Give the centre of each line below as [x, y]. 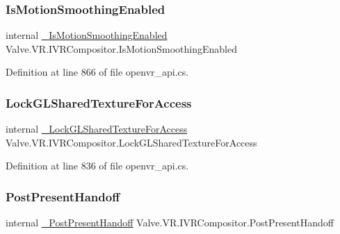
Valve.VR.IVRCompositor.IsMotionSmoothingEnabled [121, 48]
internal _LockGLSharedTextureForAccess [97, 129]
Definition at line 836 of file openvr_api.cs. [97, 166]
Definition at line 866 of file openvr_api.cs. [97, 72]
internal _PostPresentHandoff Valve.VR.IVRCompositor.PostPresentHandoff [170, 223]
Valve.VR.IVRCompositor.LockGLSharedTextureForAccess [131, 142]
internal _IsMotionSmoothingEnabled [87, 35]
